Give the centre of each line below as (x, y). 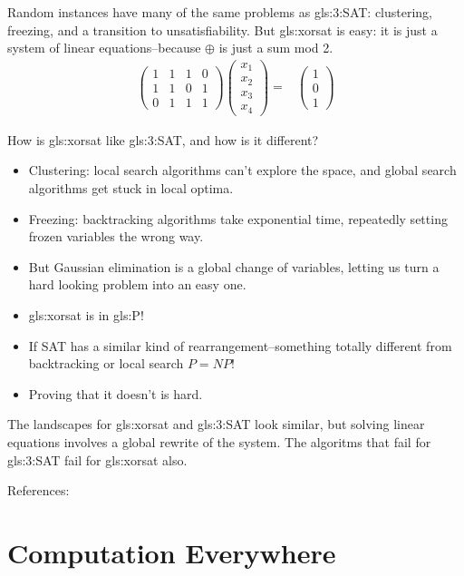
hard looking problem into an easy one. (137, 284)
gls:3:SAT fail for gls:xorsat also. (97, 459)
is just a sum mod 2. (276, 48)
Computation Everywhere (172, 552)
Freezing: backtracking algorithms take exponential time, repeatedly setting (238, 218)
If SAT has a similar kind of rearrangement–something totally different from (240, 345)
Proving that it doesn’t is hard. (116, 393)
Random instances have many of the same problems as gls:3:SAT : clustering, (220, 12)
